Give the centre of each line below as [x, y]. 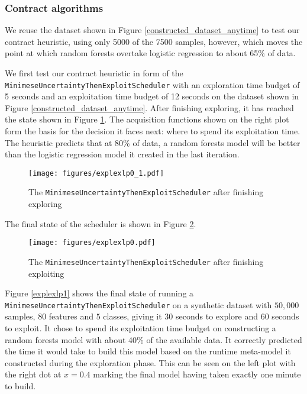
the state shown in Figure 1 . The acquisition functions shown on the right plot [147, 119]
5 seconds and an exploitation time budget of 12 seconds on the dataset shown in [152, 96]
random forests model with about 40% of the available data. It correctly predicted [153, 339]
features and [71, 316]
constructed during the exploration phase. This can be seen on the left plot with [150, 362]
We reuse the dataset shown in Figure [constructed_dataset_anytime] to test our [152, 30]
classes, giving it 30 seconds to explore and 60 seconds [201, 316]
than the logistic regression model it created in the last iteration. [122, 154]
